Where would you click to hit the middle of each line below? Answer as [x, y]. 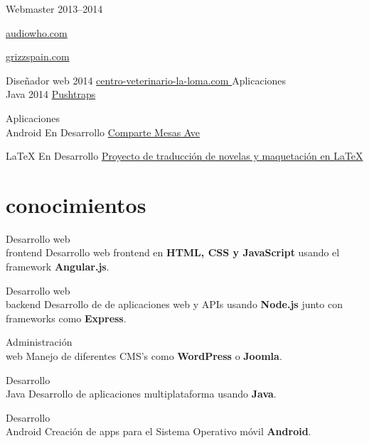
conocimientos [76, 204]
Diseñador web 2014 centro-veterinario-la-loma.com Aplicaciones [146, 80]
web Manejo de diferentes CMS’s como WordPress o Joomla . [144, 356]
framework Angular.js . [58, 267]
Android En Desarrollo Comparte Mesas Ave [103, 132]
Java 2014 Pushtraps [51, 94]
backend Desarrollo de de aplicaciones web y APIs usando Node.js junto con [174, 304]
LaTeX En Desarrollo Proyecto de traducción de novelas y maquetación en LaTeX [184, 156]
